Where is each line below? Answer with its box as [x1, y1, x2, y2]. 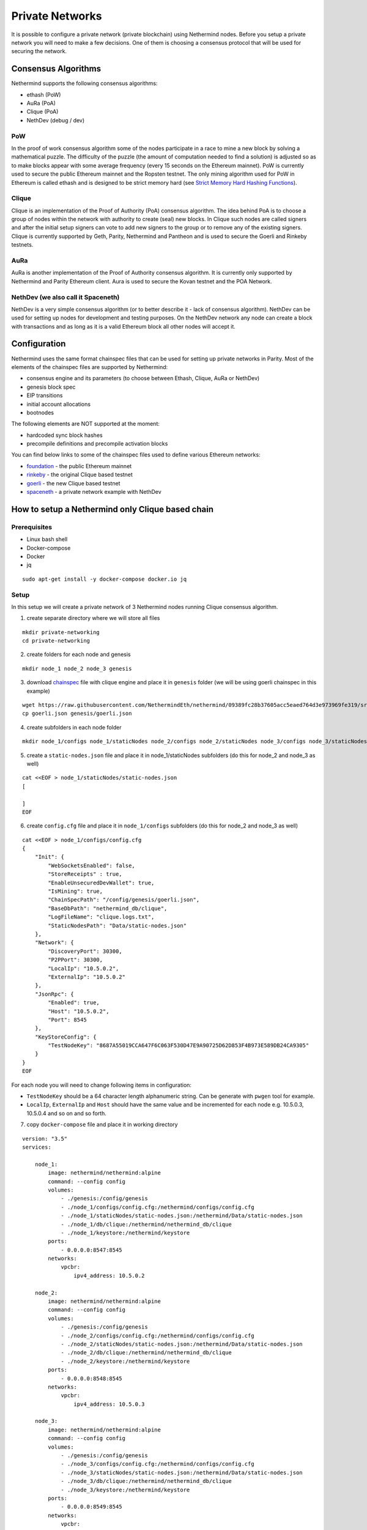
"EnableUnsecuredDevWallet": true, [48, 879, 155, 886]
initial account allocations [26, 400, 91, 408]
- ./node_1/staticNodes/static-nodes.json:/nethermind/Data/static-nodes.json [61, 1212, 303, 1219]
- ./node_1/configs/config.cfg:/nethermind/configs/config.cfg [61, 1203, 254, 1211]
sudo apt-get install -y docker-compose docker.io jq [22, 575, 187, 583]
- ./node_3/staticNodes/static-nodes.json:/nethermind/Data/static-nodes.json [61, 1469, 303, 1476]
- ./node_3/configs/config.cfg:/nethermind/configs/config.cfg [61, 1460, 254, 1468]
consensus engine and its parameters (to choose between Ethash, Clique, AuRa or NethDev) [26, 375, 260, 382]
